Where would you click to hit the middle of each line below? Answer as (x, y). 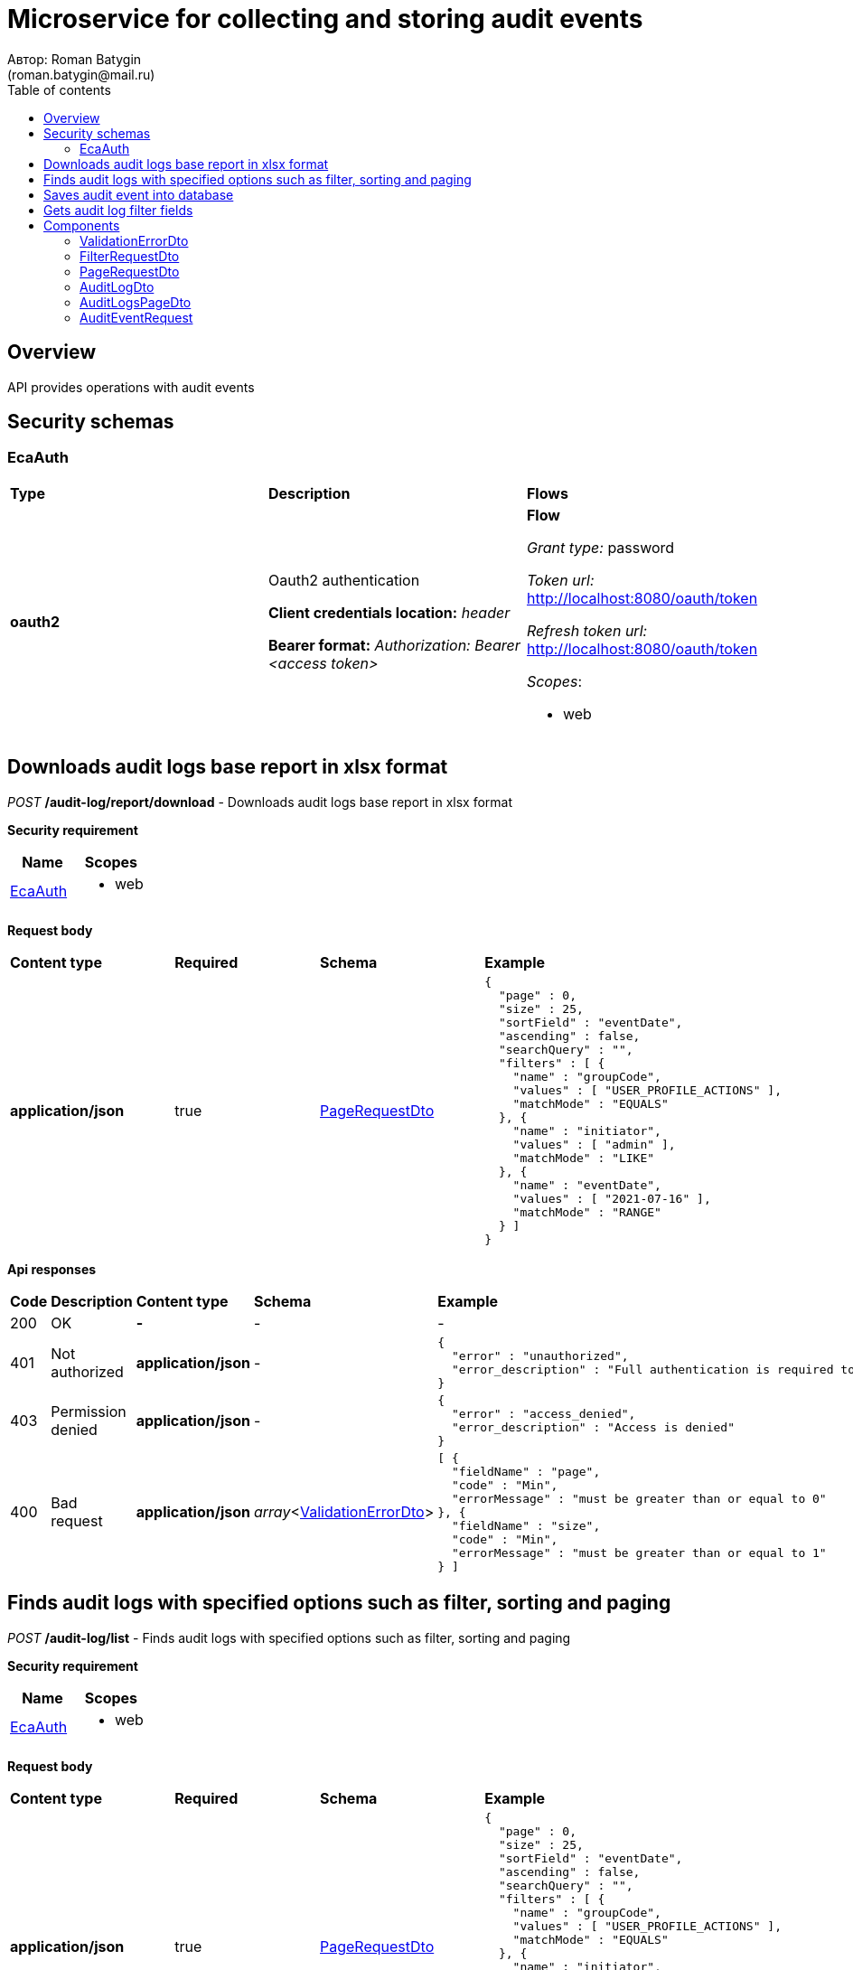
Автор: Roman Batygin (75, 59)
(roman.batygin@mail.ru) (81, 74)
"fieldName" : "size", (526, 1525)
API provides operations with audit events (131, 387)
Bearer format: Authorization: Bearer (394, 645)
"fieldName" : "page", (526, 1471)
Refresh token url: (587, 630)
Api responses (52, 1269)
